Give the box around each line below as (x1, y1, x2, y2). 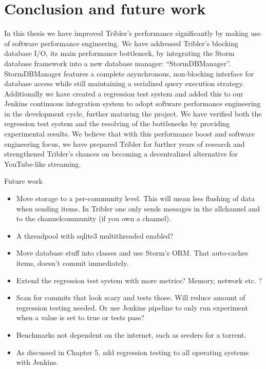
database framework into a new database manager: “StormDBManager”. (4, 57, 231, 68)
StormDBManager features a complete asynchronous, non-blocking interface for (4, 68, 254, 79)
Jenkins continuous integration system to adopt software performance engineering (4, 98, 261, 109)
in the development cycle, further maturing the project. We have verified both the (4, 108, 262, 119)
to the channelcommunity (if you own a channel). (16, 213, 172, 224)
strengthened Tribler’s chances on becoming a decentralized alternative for (4, 148, 238, 159)
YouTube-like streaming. (4, 158, 81, 169)
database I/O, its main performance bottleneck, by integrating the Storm (4, 48, 235, 59)
